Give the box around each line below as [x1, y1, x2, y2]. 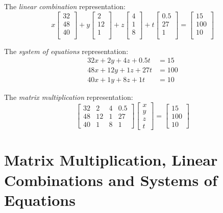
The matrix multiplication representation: [4, 92, 133, 102]
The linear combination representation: [4, 1, 126, 11]
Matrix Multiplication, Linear [4, 149, 218, 170]
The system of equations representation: [4, 45, 129, 56]
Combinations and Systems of [4, 169, 217, 190]
